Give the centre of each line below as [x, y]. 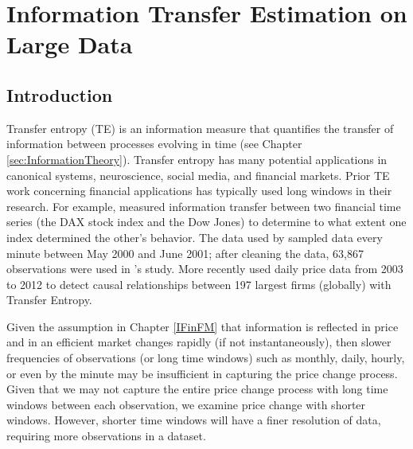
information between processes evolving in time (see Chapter [154, 144]
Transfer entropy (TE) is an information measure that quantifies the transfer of [200, 128]
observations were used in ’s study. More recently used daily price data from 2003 [205, 269]
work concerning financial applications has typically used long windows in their [199, 191]
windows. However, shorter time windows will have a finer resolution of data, [194, 420]
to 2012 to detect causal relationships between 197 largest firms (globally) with [199, 284]
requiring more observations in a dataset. [106, 436]
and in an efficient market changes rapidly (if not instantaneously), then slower [199, 342]
